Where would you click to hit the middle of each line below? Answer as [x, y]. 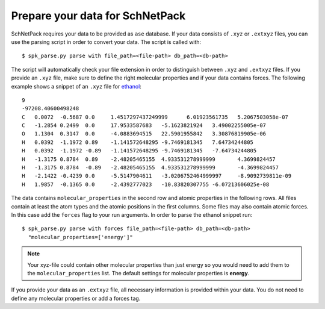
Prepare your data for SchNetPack [98, 16]
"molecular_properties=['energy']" [81, 237]
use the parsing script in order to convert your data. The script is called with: [106, 42]
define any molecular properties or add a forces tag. [76, 298]
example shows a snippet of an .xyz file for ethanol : [76, 86]
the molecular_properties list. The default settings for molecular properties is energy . [138, 273]
